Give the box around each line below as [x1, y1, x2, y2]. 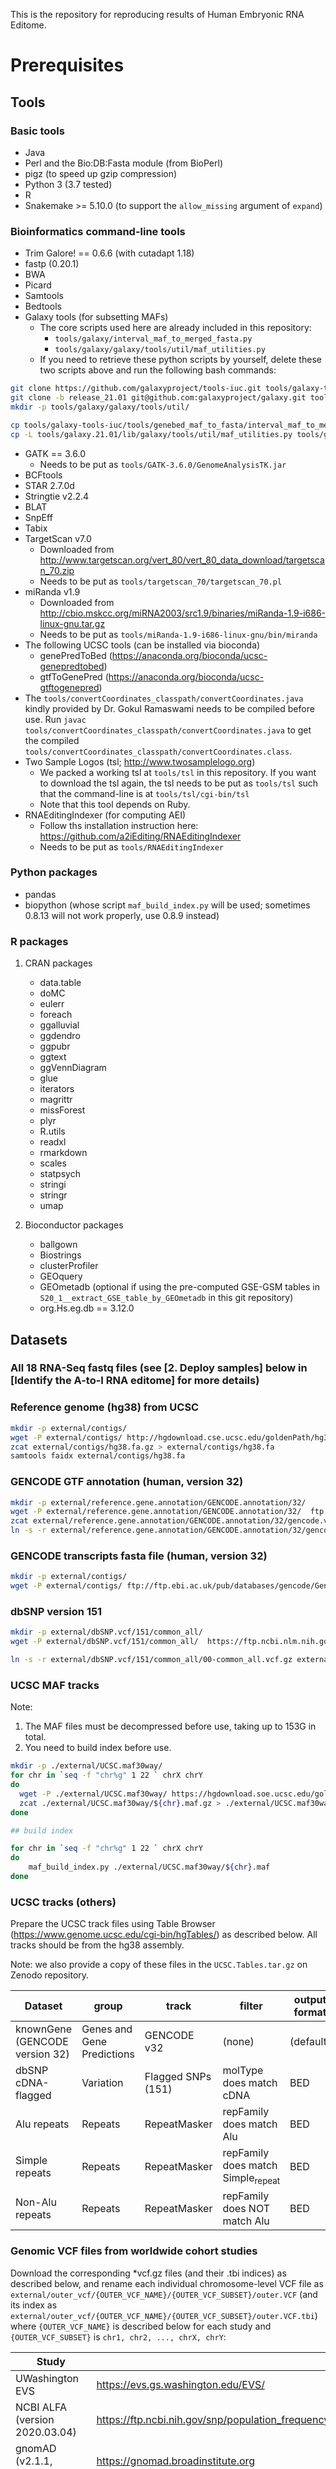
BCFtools [24, 469, 63, 481]
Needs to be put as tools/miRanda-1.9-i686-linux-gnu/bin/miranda [39, 628, 318, 640]
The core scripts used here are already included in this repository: [39, 322, 312, 334]
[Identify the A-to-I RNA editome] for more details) [10, 1374, 260, 1388]
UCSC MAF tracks [10, 1678, 100, 1692]
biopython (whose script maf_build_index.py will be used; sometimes [24, 899, 311, 911]
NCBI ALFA [15, 2400, 67, 2414]
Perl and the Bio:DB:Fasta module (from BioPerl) [24, 157, 224, 169]
